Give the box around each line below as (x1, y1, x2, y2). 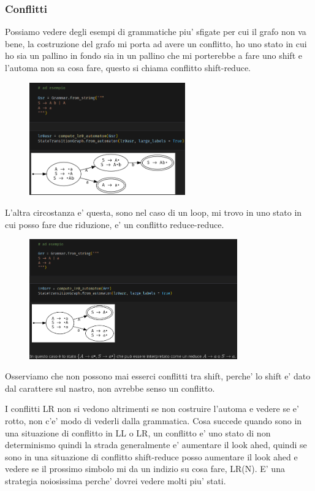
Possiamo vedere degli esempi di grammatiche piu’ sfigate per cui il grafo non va (5, 25, 306, 38)
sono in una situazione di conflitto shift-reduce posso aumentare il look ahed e (5, 450, 298, 463)
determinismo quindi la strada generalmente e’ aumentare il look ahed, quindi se (5, 438, 307, 451)
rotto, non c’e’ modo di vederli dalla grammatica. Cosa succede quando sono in (5, 414, 302, 427)
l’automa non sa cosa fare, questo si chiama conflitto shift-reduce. (5, 61, 251, 74)
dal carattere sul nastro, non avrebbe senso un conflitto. (5, 381, 215, 394)
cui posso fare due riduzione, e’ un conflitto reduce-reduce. (5, 218, 224, 230)
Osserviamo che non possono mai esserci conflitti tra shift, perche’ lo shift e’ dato (5, 370, 311, 383)
